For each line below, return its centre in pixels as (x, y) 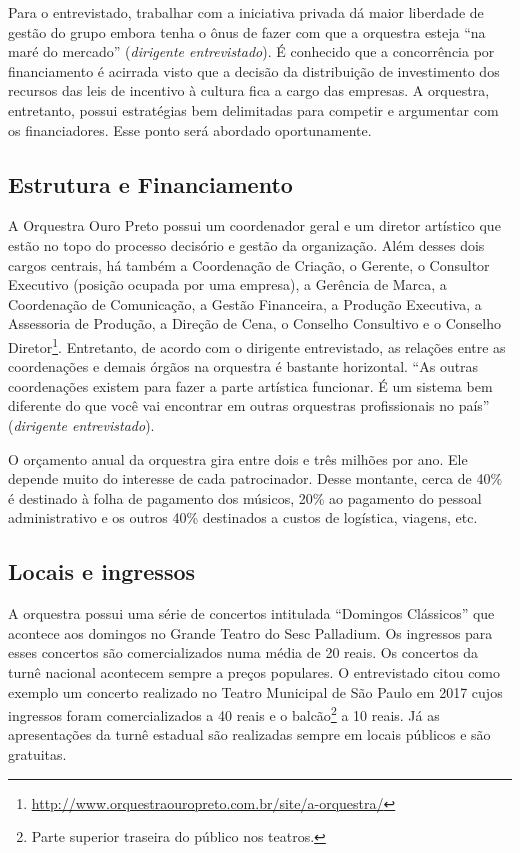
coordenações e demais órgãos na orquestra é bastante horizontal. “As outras (243, 366)
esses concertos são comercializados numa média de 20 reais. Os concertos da (243, 652)
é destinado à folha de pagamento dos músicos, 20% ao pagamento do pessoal (245, 497)
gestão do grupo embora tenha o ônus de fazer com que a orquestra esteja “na (247, 31)
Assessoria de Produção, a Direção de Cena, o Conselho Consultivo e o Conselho (254, 323)
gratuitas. (37, 753)
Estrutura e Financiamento (150, 183)
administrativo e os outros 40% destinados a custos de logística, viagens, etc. (243, 517)
